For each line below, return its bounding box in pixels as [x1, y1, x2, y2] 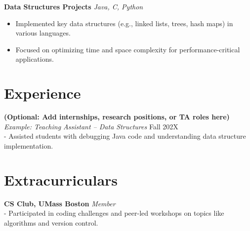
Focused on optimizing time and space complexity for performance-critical [15, 44, 240, 54]
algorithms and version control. [4, 217, 98, 228]
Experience [4, 83, 81, 103]
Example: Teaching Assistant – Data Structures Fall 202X [4, 121, 178, 131]
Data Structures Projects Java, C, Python [4, 1, 143, 11]
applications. [15, 54, 54, 64]
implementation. [4, 140, 53, 151]
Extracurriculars [4, 169, 118, 190]
